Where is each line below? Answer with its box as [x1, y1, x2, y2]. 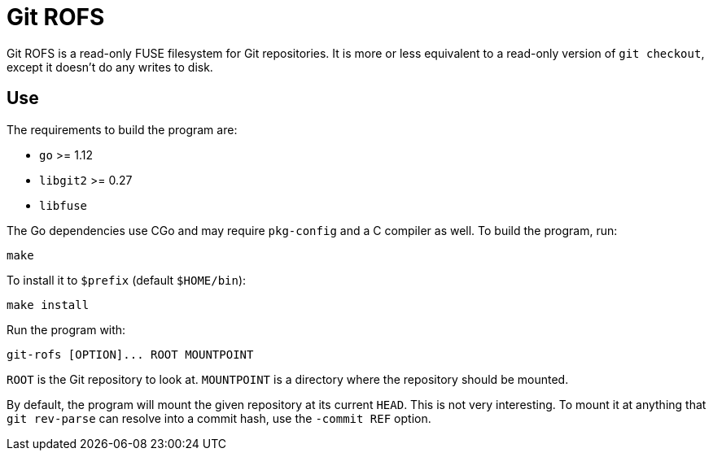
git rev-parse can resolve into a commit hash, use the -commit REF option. [7, 411, 431, 425]
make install [7, 298, 90, 311]
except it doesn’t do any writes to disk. [7, 59, 213, 74]
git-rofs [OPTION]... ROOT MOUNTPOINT [7, 347, 254, 361]
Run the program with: [7, 322, 126, 337]
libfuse [39, 198, 88, 212]
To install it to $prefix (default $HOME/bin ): [7, 272, 247, 287]
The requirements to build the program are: [7, 122, 238, 137]
